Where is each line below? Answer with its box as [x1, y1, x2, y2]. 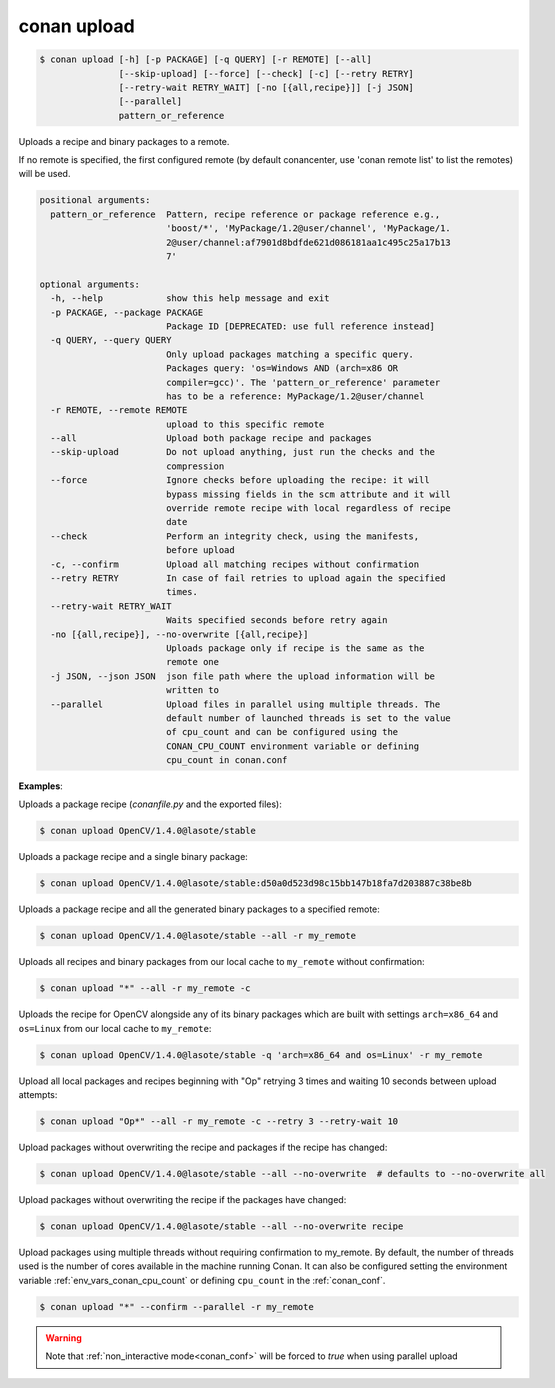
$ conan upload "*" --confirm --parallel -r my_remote [39, 1301, 314, 1312]
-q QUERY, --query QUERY [50, 335, 172, 346]
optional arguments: [39, 278, 140, 290]
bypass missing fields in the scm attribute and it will [165, 488, 452, 500]
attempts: [18, 1089, 58, 1101]
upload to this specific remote [165, 418, 325, 430]
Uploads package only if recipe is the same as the [165, 642, 425, 654]
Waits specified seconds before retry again [165, 615, 388, 626]
